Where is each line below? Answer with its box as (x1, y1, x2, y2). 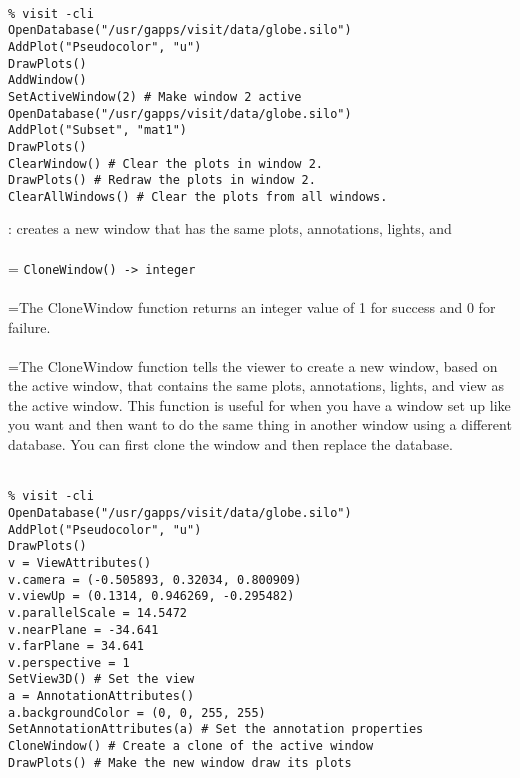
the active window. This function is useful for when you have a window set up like (8, 394, 511, 415)
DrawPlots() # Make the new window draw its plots (8, 755, 352, 770)
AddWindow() (8, 73, 87, 88)
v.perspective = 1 (8, 655, 130, 670)
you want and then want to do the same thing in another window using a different (8, 414, 512, 435)
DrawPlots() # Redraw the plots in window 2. (8, 173, 316, 188)
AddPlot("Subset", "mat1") (8, 123, 187, 138)
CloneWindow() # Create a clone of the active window (8, 739, 374, 754)
